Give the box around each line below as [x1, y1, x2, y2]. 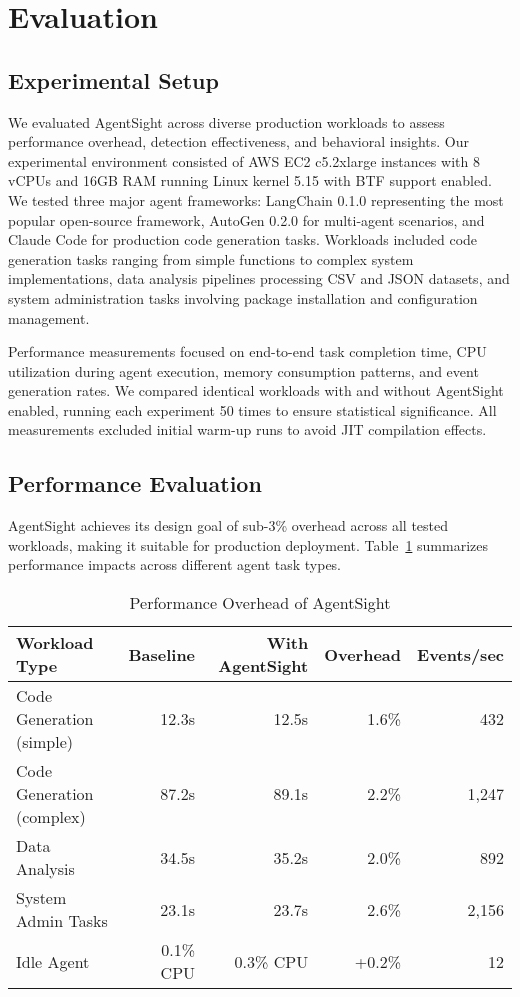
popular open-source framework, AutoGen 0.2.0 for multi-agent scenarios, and [8, 209, 485, 230]
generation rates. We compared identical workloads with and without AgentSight [8, 380, 504, 401]
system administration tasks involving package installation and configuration [8, 287, 478, 308]
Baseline [128, 642, 196, 666]
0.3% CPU [234, 949, 309, 973]
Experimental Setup [8, 64, 219, 95]
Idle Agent [16, 949, 90, 973]
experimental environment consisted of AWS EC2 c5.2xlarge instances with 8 [8, 150, 480, 171]
